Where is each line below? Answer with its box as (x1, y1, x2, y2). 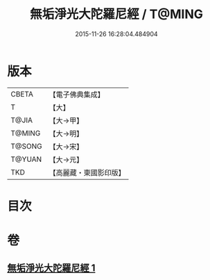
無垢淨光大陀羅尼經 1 (7, 262, 96, 274)
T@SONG (10, 141, 43, 151)
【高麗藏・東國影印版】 (49, 167, 126, 177)
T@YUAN (10, 154, 42, 164)
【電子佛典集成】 (49, 90, 105, 99)
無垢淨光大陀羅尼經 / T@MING (30, 6, 203, 22)
